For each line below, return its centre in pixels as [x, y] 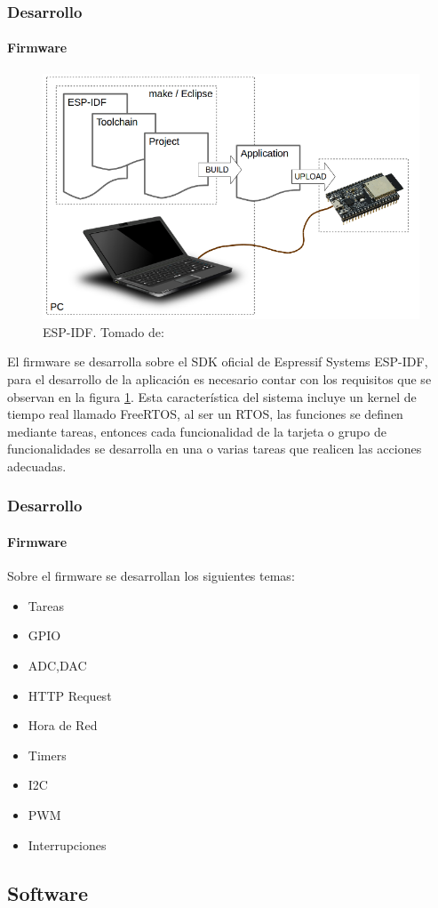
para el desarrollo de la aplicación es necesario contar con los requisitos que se [219, 378]
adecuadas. [37, 466]
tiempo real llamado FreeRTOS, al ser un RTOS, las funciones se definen [205, 414]
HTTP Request [70, 695]
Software [48, 892]
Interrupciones [67, 844]
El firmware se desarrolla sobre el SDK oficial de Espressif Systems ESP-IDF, [218, 362]
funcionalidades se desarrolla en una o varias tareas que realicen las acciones [215, 449]
